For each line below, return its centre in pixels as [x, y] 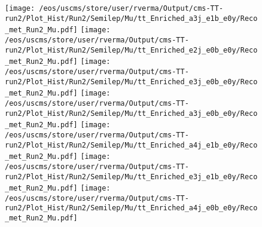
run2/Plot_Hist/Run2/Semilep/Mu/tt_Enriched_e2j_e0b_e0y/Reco [131, 50]
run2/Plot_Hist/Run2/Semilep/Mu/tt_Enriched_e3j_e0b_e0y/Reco [131, 82]
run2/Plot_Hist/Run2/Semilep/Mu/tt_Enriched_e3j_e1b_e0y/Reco [131, 177]
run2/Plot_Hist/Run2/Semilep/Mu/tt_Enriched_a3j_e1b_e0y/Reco [131, 18]
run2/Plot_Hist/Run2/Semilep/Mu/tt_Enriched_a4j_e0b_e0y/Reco [131, 208]
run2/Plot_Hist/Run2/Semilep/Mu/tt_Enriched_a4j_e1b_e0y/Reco [131, 145]
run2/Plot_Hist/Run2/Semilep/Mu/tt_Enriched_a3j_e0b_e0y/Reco [131, 113]
